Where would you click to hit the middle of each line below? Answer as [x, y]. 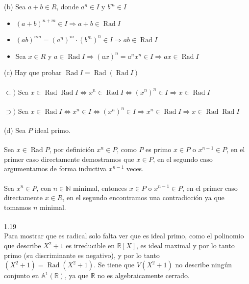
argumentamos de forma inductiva [55, 168]
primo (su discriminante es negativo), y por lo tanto [82, 255]
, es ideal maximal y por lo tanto [185, 245]
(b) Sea [15, 7]
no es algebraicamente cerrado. [143, 275]
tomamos [18, 207]
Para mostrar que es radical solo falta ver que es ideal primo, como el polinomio [124, 236]
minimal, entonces [100, 188]
